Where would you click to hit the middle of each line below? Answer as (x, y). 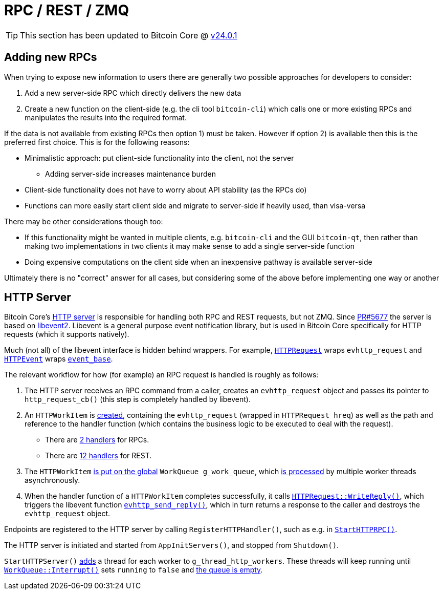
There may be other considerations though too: (84, 221)
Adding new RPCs (51, 57)
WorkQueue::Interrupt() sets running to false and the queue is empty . (134, 570)
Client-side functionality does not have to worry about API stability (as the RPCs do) (166, 189)
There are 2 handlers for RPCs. (97, 440)
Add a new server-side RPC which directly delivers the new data (133, 93)
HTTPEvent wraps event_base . (59, 359)
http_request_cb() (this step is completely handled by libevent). (138, 399)
